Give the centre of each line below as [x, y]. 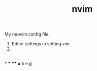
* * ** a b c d [18, 63]
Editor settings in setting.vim [41, 44]
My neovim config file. [27, 34]
